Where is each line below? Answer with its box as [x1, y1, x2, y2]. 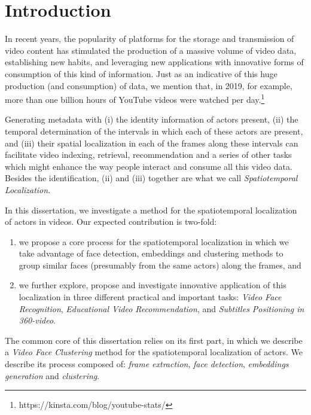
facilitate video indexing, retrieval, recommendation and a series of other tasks [5, 148, 292, 161]
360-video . [19, 314, 56, 326]
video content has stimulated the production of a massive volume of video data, [5, 44, 297, 56]
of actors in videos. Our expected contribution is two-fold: [5, 215, 217, 228]
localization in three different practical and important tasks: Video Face [19, 291, 282, 303]
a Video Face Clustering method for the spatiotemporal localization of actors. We [5, 346, 303, 358]
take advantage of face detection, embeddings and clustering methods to [19, 247, 283, 260]
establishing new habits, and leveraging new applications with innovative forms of [5, 56, 304, 68]
